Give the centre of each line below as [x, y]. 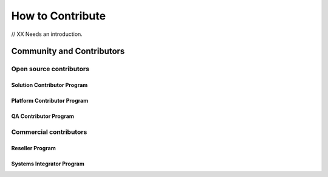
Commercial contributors [49, 132]
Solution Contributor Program [50, 85]
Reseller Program [33, 148]
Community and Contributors [68, 51]
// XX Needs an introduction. [47, 34]
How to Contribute [59, 16]
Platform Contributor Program [50, 101]
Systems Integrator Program [48, 164]
